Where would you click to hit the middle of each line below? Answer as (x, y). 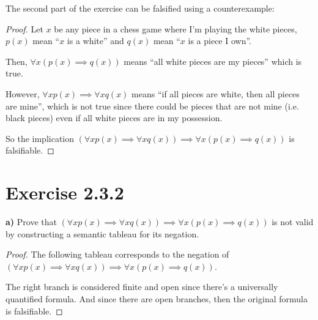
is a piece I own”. (220, 41)
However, (23, 93)
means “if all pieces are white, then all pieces (216, 93)
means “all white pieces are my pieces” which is (213, 61)
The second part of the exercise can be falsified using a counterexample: (140, 8)
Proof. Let (24, 28)
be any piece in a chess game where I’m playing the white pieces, (176, 28)
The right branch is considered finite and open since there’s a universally (142, 287)
